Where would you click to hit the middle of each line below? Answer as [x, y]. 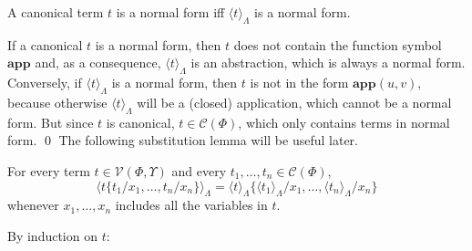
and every [199, 170]
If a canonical [45, 44]
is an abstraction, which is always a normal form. [328, 63]
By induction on [52, 235]
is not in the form [299, 83]
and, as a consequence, [98, 63]
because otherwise [57, 102]
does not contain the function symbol [338, 44]
